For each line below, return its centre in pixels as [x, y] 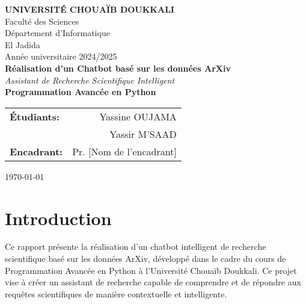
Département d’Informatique [57, 33]
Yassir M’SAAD [143, 134]
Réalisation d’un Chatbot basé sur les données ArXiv [118, 68]
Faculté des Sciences [42, 21]
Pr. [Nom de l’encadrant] [124, 151]
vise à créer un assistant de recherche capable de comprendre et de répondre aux [153, 282]
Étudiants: [35, 116]
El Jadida [23, 44]
